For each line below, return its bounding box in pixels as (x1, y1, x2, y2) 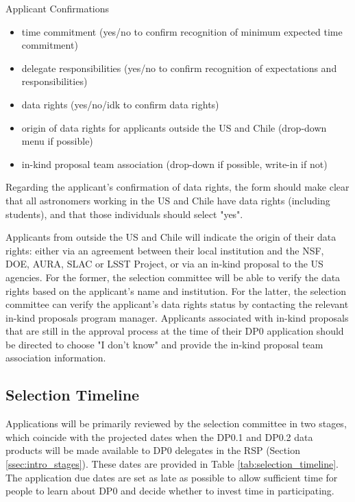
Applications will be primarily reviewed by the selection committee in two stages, (5, 416, 347, 431)
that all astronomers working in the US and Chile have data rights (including (5, 193, 330, 207)
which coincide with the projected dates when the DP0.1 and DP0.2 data (5, 429, 313, 444)
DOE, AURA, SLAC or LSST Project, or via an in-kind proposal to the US (5, 256, 323, 271)
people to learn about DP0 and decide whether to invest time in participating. (5, 483, 334, 498)
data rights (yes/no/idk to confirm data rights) (21, 97, 219, 111)
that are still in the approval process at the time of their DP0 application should (5, 324, 344, 338)
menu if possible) (21, 134, 93, 148)
